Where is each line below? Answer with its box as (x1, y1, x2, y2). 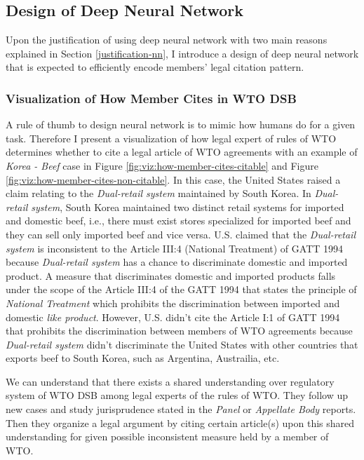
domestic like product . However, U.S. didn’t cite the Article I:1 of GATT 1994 (6, 309, 340, 324)
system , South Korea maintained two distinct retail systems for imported (31, 199, 344, 214)
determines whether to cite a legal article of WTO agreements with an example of (6, 144, 358, 159)
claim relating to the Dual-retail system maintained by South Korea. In (6, 186, 311, 201)
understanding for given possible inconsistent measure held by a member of (6, 429, 329, 444)
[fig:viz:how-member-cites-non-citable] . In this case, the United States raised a (6, 172, 341, 187)
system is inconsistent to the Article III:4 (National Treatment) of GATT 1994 (6, 241, 344, 255)
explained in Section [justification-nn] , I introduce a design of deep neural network (6, 46, 359, 60)
